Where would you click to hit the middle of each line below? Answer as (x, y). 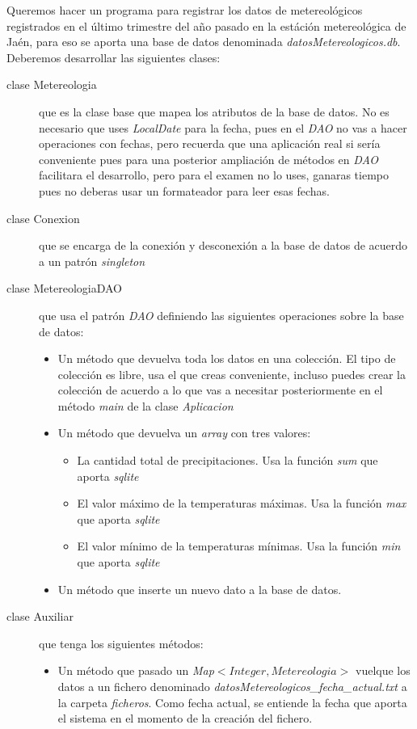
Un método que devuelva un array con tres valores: (184, 433)
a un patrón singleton (92, 261)
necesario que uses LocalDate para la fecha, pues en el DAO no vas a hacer (223, 127)
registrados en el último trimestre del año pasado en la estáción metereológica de (206, 25)
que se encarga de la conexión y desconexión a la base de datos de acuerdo (223, 245)
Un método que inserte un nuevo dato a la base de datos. (200, 589)
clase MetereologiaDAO (65, 288)
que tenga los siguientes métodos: (121, 643)
